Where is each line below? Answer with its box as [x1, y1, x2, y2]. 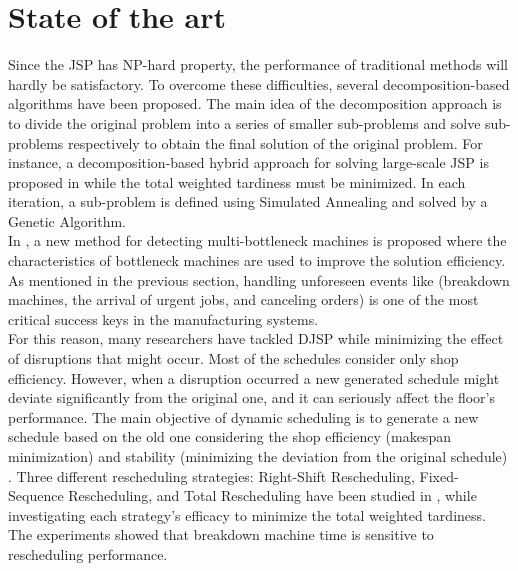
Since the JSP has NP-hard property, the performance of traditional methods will [8, 54, 508, 75]
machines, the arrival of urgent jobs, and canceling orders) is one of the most [8, 289, 479, 310]
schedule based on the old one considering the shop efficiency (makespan [8, 426, 451, 447]
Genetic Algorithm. [8, 210, 126, 231]
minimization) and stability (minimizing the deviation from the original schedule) [8, 446, 508, 466]
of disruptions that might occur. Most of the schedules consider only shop [8, 348, 459, 369]
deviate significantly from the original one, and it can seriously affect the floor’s [8, 387, 495, 408]
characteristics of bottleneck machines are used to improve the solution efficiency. [8, 250, 506, 271]
